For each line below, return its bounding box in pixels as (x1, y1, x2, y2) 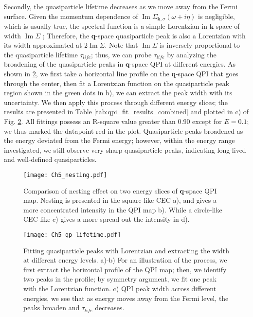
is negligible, (198, 11, 235, 21)
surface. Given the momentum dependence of (4, 11, 138, 21)
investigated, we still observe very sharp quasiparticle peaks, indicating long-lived (4, 144, 246, 155)
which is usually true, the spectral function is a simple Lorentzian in (4, 21, 207, 31)
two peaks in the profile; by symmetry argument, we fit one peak (23, 274, 217, 284)
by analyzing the (167, 49, 217, 59)
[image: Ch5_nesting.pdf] (23, 171, 107, 178)
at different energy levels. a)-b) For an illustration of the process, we (23, 255, 227, 265)
